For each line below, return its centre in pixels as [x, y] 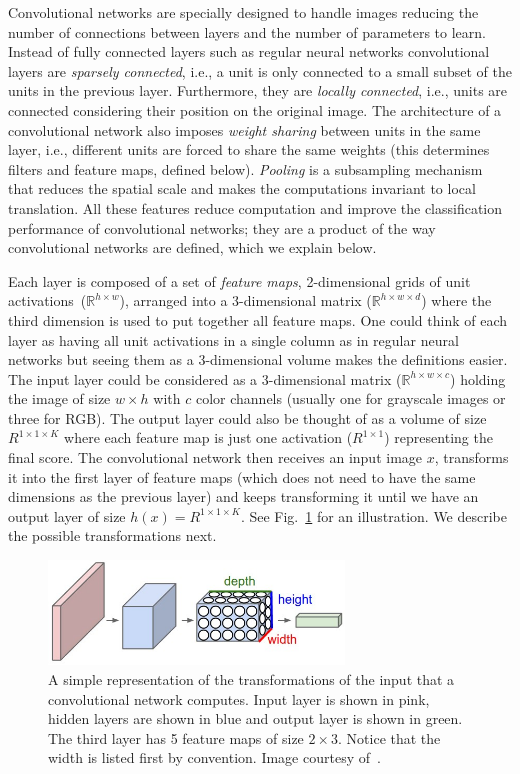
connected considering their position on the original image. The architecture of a [255, 109]
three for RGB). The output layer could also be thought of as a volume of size [247, 417]
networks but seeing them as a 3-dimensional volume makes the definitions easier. [258, 359]
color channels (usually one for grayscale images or [350, 398]
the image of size [59, 398]
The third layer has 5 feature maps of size [176, 737]
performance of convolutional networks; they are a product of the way [222, 227]
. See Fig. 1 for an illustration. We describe [373, 515]
